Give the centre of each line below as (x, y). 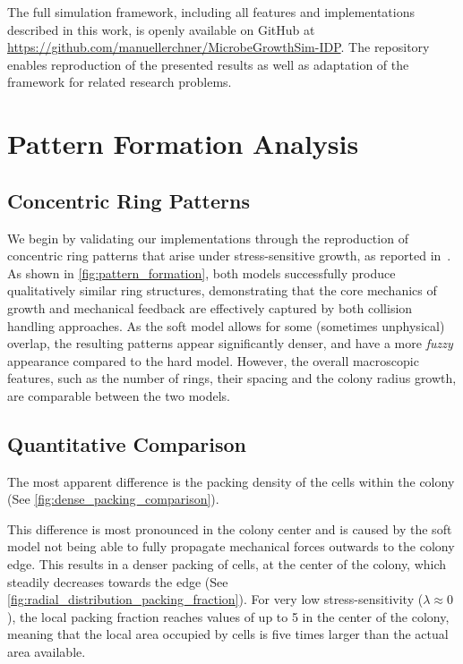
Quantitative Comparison (127, 443)
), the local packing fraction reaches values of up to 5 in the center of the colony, (228, 616)
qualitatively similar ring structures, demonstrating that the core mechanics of (222, 290)
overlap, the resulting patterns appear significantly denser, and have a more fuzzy (230, 343)
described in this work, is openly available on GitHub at (161, 29)
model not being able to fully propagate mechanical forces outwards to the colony (231, 546)
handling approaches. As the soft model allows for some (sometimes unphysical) (226, 325)
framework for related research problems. (120, 82)
